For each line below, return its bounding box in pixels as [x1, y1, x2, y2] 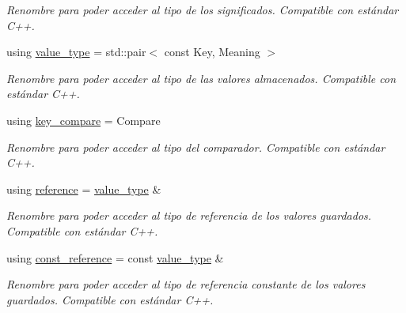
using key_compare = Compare [6, 111, 161, 128]
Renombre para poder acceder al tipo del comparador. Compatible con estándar [6, 138, 385, 155]
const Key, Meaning [164, 43, 260, 60]
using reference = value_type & [6, 180, 161, 197]
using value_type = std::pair [6, 43, 146, 60]
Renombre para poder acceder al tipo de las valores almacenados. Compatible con [6, 70, 397, 86]
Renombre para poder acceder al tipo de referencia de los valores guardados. [6, 207, 372, 224]
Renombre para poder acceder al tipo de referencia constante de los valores [6, 276, 366, 292]
